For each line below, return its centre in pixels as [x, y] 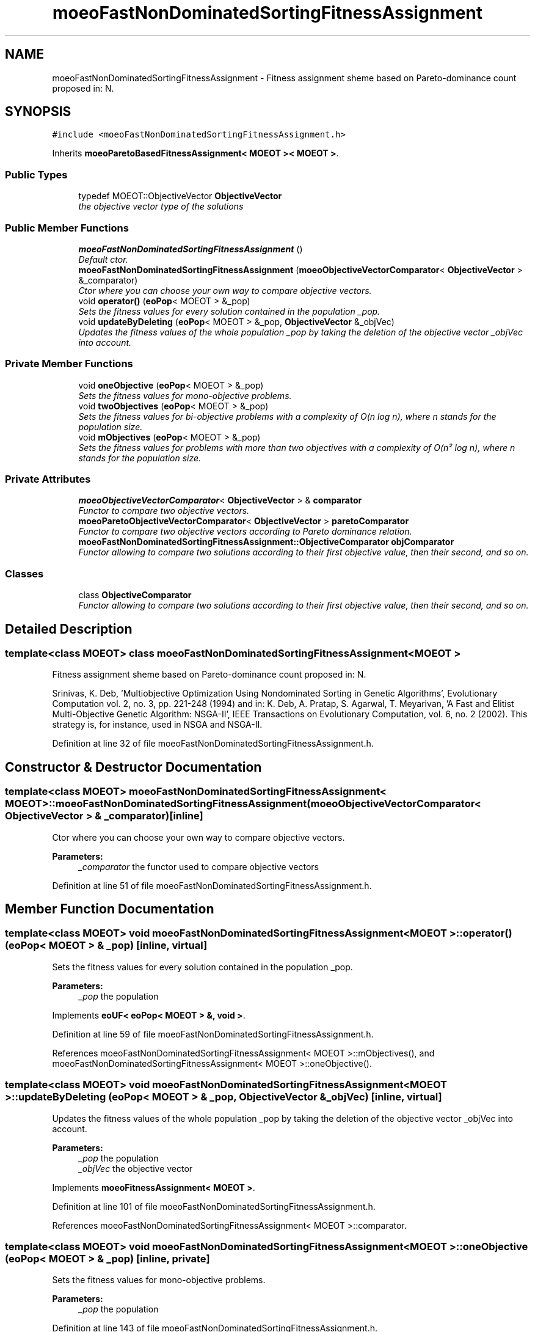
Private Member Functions [69, 364]
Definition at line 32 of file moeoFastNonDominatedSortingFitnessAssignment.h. [213, 744]
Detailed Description [69, 629]
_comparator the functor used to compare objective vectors [198, 866]
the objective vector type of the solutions [161, 207]
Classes [24, 573]
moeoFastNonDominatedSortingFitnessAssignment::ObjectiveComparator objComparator [266, 542]
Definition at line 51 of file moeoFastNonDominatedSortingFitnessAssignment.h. [212, 885]
